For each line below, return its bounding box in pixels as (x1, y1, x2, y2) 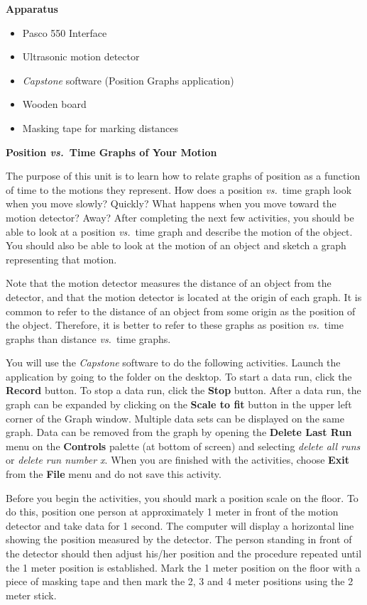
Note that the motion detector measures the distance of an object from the (6, 276, 332, 290)
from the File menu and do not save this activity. (6, 467, 221, 481)
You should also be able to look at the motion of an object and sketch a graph (6, 238, 346, 253)
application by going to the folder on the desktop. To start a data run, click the (6, 369, 352, 383)
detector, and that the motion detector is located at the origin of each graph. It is (6, 289, 362, 304)
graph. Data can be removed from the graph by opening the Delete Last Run (6, 425, 352, 440)
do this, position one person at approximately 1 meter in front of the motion (6, 504, 339, 519)
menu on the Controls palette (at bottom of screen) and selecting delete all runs (6, 438, 361, 453)
